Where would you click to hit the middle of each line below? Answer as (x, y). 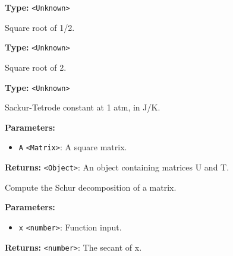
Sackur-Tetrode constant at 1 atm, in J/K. (83, 107)
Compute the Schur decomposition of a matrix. (91, 187)
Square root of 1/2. (40, 27)
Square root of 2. (36, 67)
